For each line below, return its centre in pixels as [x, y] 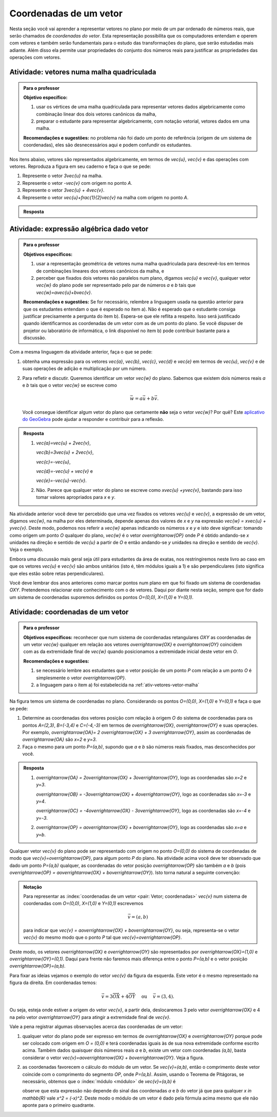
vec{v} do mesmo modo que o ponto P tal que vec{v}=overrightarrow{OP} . [103, 937]
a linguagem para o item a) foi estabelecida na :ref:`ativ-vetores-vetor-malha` [118, 685]
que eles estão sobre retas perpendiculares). [57, 573]
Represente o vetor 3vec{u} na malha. [62, 176]
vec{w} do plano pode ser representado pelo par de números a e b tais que [116, 285]
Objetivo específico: [45, 97]
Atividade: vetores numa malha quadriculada [83, 72]
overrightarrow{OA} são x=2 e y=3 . [60, 740]
